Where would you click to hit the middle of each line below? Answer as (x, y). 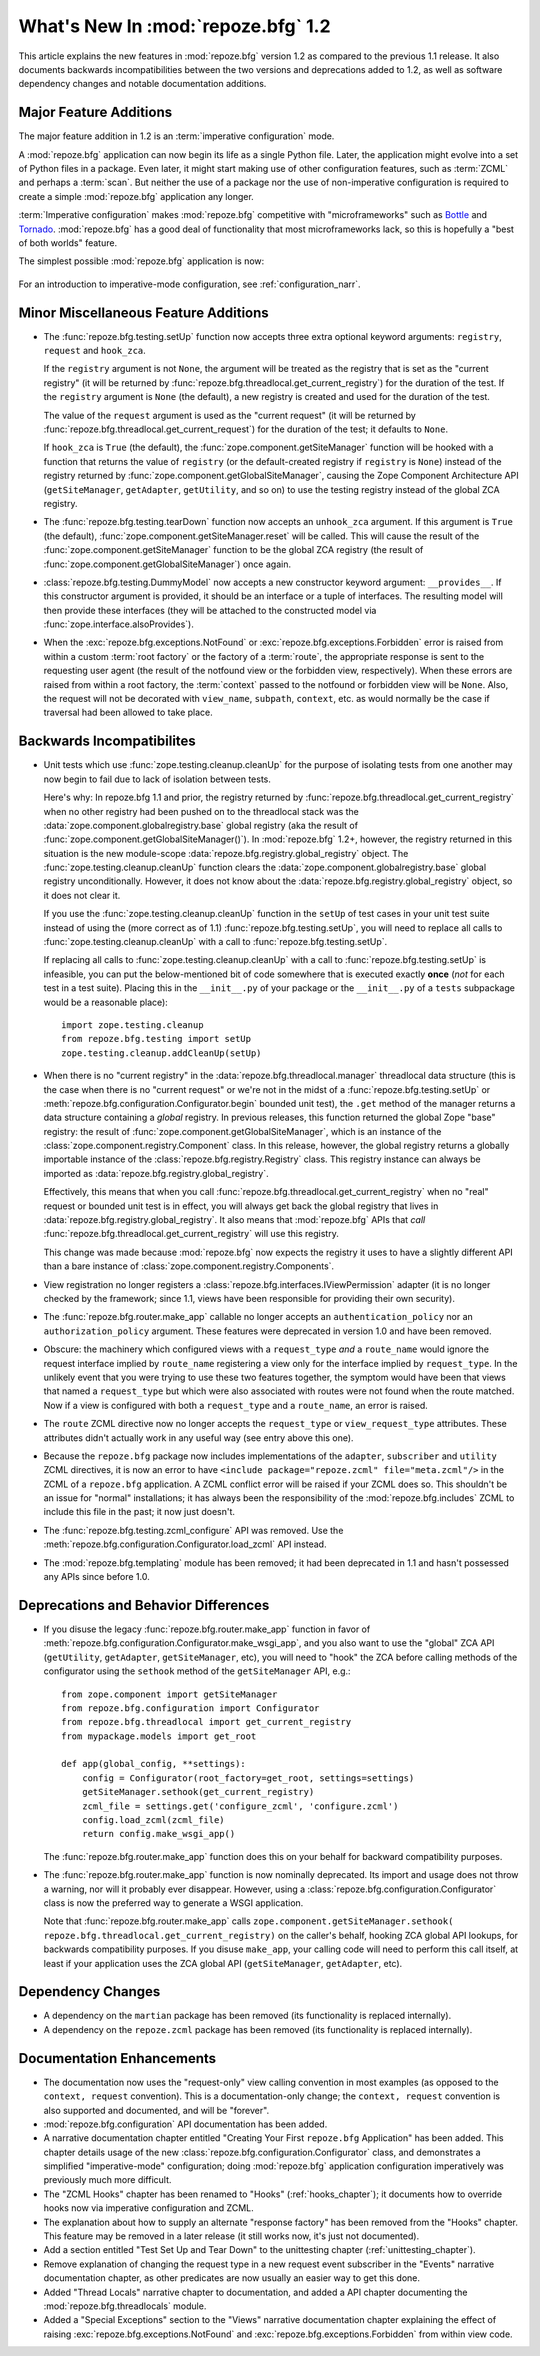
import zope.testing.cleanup (132, 1024)
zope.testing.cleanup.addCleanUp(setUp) (161, 1053)
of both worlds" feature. (68, 242)
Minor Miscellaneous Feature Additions (143, 312)
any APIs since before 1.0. (96, 1577)
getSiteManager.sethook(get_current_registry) (198, 1792)
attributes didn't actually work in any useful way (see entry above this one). (198, 1437)
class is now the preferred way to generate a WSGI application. (173, 1902)
